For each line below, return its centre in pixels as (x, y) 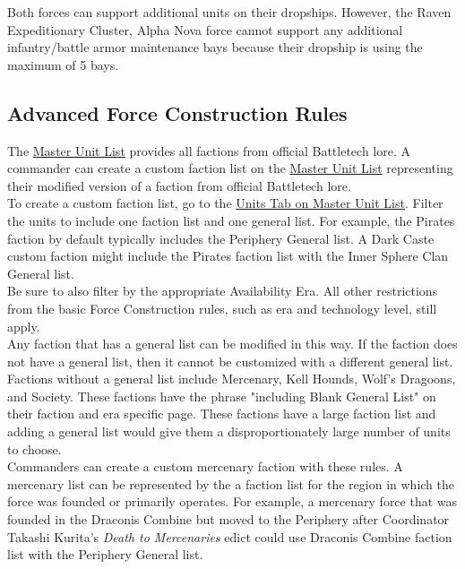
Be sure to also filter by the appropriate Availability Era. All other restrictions (223, 291)
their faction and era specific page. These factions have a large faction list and (222, 414)
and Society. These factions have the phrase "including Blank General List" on (222, 396)
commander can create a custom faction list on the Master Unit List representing (230, 168)
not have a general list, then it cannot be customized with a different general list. (230, 361)
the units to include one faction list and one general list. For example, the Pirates (231, 220)
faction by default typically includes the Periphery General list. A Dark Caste (221, 238)
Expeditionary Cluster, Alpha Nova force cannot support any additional (205, 29)
